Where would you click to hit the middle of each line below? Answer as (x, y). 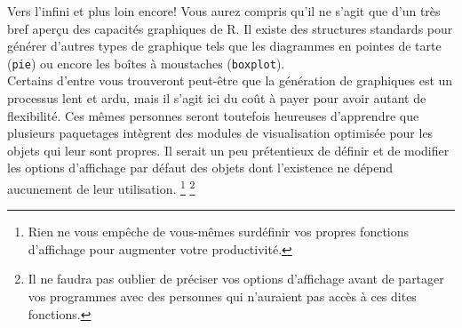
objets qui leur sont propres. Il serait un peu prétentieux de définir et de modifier (228, 150)
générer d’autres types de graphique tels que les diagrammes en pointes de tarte (224, 46)
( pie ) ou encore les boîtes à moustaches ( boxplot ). (146, 63)
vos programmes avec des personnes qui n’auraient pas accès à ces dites (222, 296)
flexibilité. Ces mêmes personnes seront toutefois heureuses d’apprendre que (213, 115)
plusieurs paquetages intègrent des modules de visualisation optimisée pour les (220, 133)
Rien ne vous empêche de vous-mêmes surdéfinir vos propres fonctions (219, 232)
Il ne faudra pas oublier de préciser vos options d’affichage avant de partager (236, 279)
